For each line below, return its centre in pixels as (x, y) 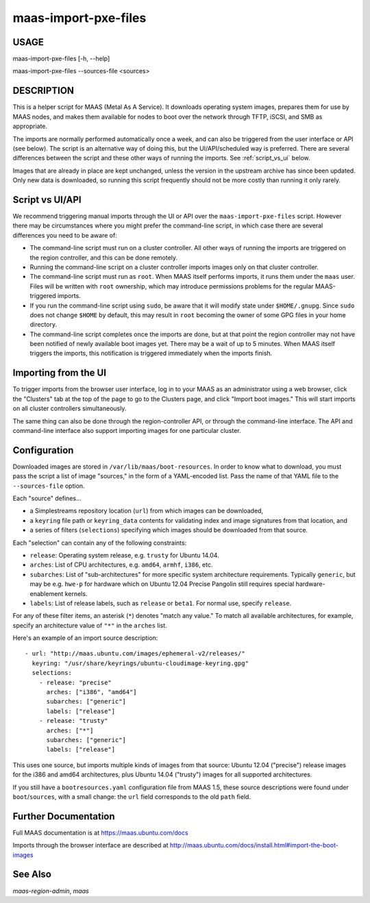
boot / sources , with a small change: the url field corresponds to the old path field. (132, 796)
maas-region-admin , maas (51, 891)
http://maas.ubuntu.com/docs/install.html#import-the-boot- (254, 845)
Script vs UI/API (47, 200)
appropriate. (30, 126)
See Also (32, 875)
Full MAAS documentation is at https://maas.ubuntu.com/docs (100, 832)
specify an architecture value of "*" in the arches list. (90, 625)
